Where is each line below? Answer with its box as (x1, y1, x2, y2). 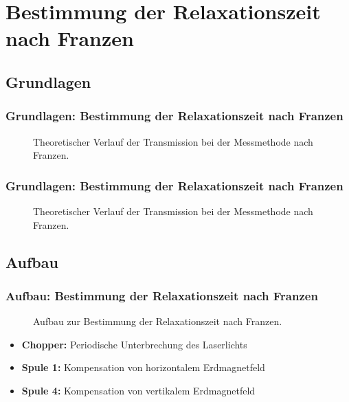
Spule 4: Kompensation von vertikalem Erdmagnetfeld (21, 383, 256, 397)
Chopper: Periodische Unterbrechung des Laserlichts (21, 337, 247, 351)
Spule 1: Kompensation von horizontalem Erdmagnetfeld (21, 360, 265, 375)
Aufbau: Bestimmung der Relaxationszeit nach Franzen (5, 287, 318, 304)
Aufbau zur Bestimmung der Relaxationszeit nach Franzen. (33, 314, 282, 328)
